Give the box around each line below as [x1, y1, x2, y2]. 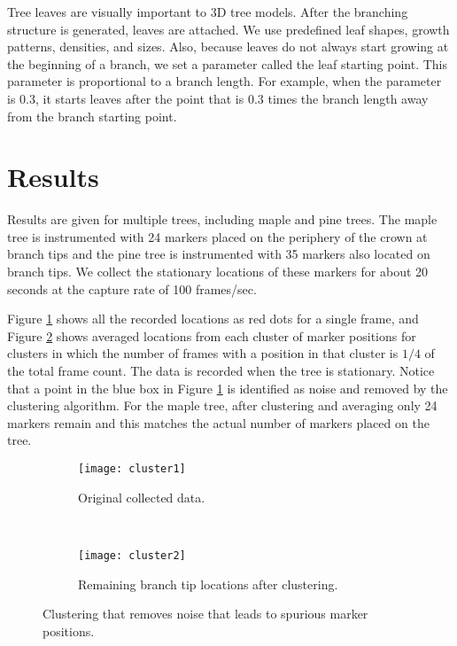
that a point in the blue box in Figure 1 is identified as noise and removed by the [7, 378, 448, 397]
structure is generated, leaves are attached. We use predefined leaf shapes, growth [7, 19, 450, 38]
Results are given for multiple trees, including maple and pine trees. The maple [7, 210, 438, 229]
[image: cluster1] [78, 463, 186, 475]
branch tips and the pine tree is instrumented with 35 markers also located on [7, 245, 430, 263]
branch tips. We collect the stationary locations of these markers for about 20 [7, 262, 429, 281]
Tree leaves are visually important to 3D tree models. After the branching [7, 3, 408, 20]
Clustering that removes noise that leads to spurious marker [43, 604, 368, 623]
